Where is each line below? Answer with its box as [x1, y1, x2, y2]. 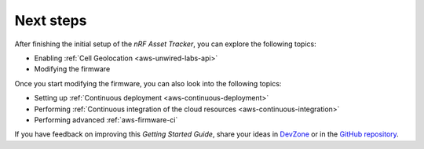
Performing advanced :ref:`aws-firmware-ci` [34, 114, 178, 125]
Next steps [14, 12, 87, 29]
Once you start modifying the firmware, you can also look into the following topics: [14, 78, 282, 88]
